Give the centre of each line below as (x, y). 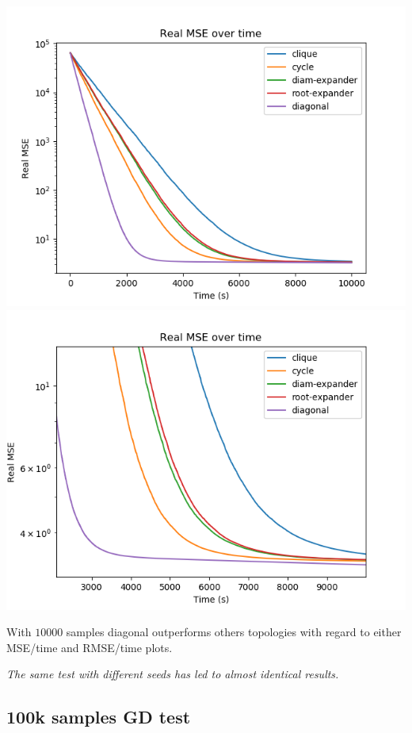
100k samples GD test (99, 717)
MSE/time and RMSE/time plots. (90, 647)
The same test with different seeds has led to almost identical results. (173, 674)
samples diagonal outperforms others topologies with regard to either (234, 632)
